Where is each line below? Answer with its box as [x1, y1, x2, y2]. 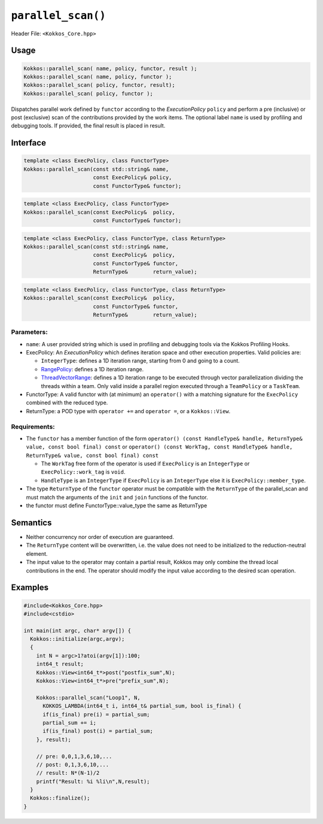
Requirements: [11, 422, 55, 431]
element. [26, 550, 48, 557]
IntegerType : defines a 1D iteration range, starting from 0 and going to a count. [41, 357, 240, 365]
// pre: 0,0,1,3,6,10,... [36, 753, 112, 760]
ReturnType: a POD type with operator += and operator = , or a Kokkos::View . [26, 407, 231, 414]
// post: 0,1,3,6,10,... [36, 761, 109, 768]
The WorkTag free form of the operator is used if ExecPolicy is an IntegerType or [41, 460, 250, 467]
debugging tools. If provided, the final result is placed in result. [11, 122, 166, 129]
